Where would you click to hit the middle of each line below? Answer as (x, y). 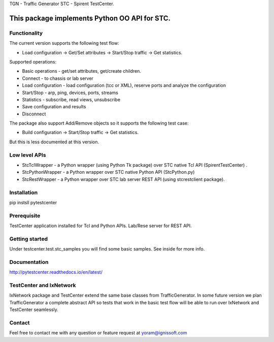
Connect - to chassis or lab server (58, 78)
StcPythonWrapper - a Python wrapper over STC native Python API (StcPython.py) (108, 172)
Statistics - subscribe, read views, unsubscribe (71, 100)
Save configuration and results (54, 107)
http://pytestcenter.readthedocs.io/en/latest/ (56, 272)
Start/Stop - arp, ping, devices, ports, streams (70, 92)
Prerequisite (25, 215)
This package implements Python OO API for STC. (90, 18)
